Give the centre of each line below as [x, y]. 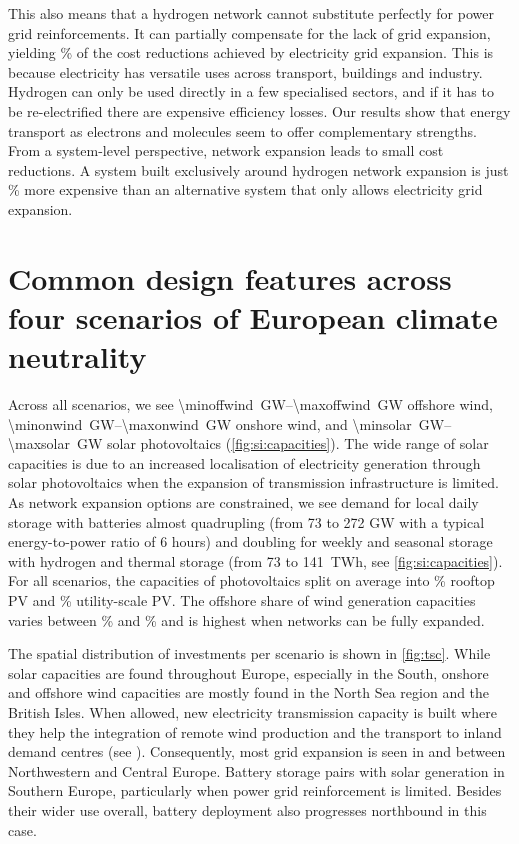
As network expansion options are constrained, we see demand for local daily [243, 502]
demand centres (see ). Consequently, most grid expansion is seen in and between [257, 751]
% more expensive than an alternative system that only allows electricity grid [245, 189]
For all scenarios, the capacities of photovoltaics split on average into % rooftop [251, 580]
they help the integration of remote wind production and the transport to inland [255, 731]
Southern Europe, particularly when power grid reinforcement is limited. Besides [255, 790]
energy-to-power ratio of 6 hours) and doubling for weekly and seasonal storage [250, 541]
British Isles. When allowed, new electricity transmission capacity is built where [252, 711]
